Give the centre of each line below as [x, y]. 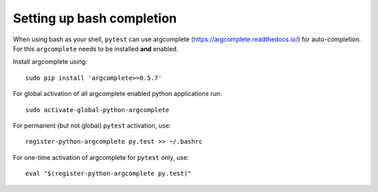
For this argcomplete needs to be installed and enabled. [96, 48]
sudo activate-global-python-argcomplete [97, 110]
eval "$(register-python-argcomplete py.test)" [108, 174]
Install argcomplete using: [50, 62]
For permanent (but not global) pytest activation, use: [92, 125]
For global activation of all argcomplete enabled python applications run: [117, 94]
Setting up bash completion [95, 18]
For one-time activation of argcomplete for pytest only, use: [101, 157]
